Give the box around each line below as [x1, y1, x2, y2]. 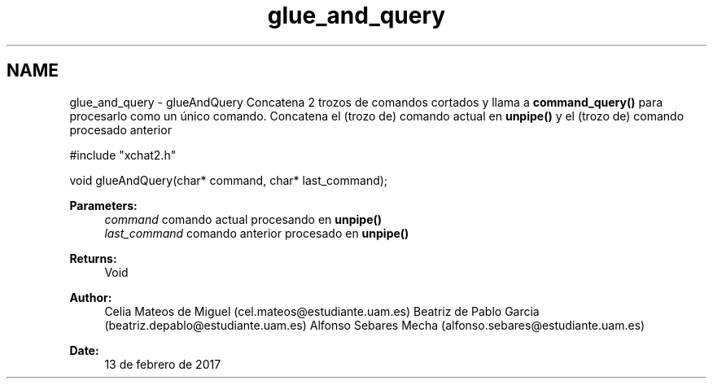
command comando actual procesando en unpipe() [104, 212, 383, 226]
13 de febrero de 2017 [104, 357, 221, 371]
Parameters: [69, 198, 138, 212]
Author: [69, 290, 112, 304]
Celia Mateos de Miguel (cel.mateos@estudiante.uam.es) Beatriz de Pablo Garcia [104, 304, 540, 318]
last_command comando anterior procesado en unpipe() [104, 225, 409, 240]
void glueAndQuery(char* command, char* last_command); [69, 173, 388, 187]
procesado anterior [69, 122, 172, 137]
